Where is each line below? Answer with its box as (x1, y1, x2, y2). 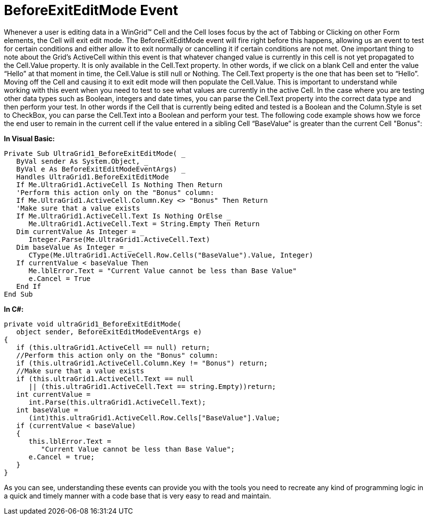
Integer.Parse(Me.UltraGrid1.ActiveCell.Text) (28, 235, 210, 243)
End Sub (4, 290, 33, 298)
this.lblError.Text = (28, 437, 112, 445)
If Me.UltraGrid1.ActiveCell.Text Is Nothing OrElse (16, 212, 223, 220)
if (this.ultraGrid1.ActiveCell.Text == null (16, 374, 194, 383)
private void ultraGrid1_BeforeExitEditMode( (4, 320, 181, 328)
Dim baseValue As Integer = (16, 243, 124, 251)
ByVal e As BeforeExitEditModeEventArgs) (16, 165, 178, 173)
